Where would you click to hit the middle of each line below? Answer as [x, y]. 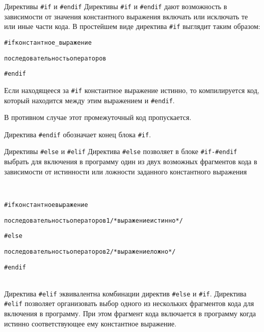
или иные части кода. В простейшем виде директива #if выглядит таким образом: [132, 26]
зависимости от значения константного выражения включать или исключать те [126, 16]
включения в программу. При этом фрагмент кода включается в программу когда [130, 313]
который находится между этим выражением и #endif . [89, 100]
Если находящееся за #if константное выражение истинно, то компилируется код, [132, 90]
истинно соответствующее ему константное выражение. [90, 323]
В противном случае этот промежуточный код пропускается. [98, 117]
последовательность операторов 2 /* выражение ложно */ [90, 251]
